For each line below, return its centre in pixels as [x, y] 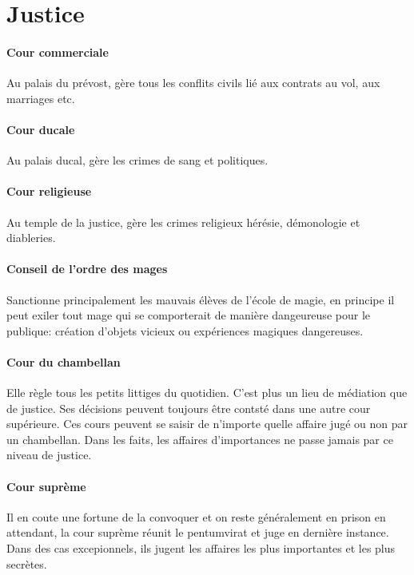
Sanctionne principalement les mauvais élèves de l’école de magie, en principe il [201, 299]
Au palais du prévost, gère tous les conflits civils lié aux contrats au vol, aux [193, 83]
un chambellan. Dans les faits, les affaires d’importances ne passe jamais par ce [200, 439]
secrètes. [27, 563]
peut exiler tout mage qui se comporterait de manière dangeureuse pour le [188, 315]
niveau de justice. [49, 455]
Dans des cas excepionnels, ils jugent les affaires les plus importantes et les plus [201, 548]
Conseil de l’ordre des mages [87, 269]
